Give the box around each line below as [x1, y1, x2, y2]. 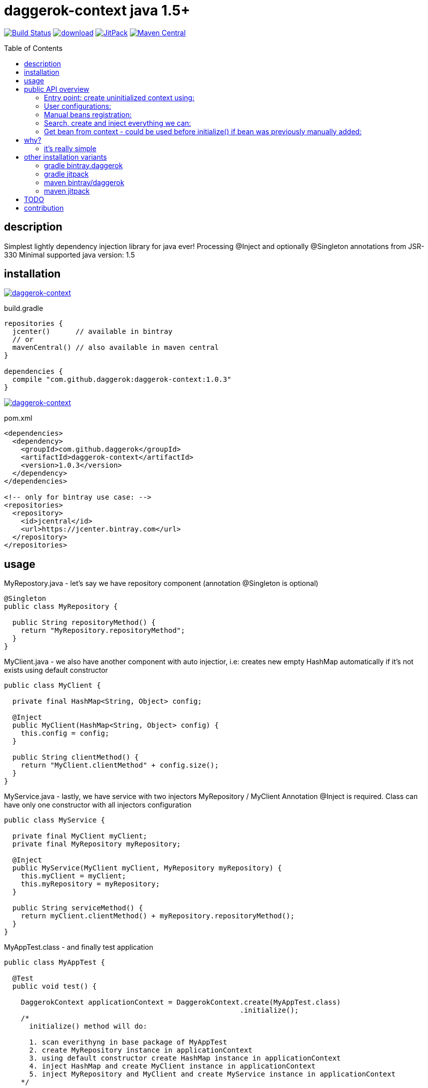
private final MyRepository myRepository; [12, 840, 181, 848]
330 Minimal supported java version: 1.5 [4, 250, 135, 259]
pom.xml [4, 414, 32, 423]
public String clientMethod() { [12, 753, 139, 762]
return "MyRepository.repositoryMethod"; [20, 626, 185, 635]
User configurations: [44, 101, 111, 110]
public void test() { [12, 982, 97, 991]
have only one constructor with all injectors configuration [4, 801, 192, 810]
